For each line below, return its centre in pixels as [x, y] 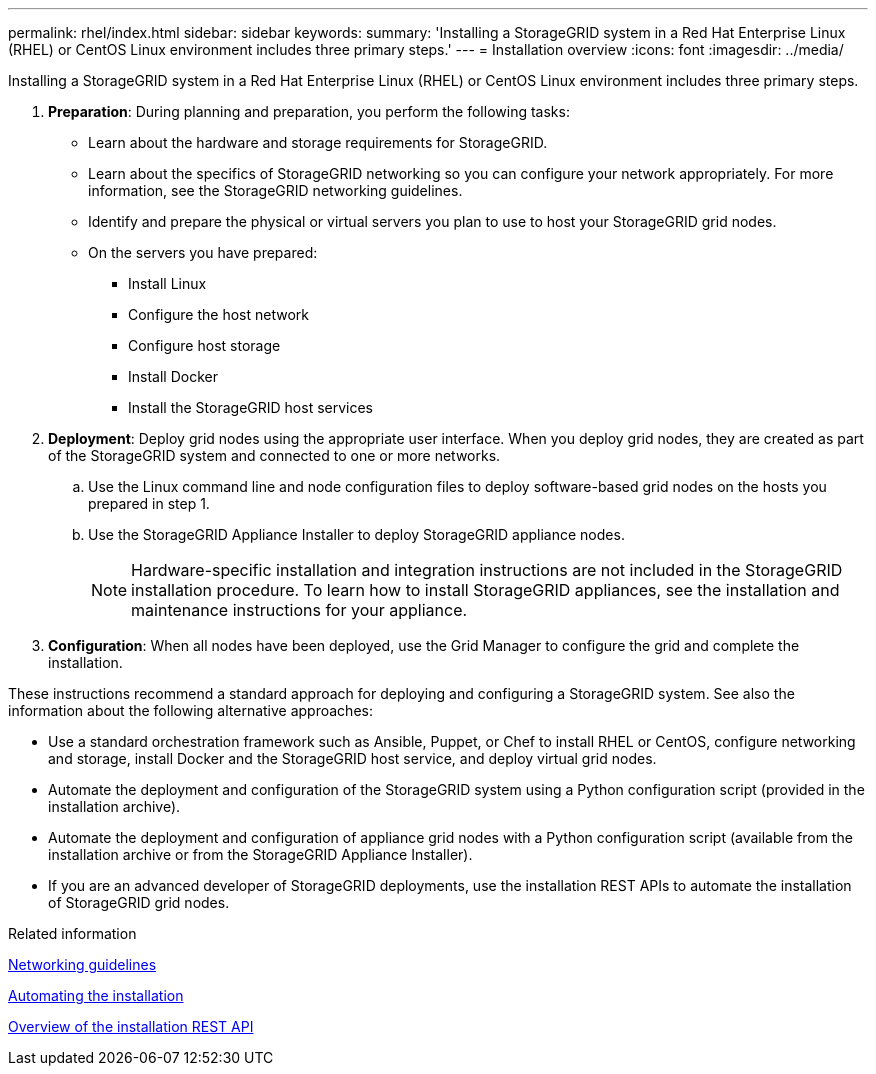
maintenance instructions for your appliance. [299, 610]
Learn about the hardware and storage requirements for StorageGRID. [318, 142]
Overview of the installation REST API [131, 1026]
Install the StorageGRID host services [250, 407]
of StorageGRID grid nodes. [139, 902]
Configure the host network [218, 314]
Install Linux [167, 283]
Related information [72, 933]
